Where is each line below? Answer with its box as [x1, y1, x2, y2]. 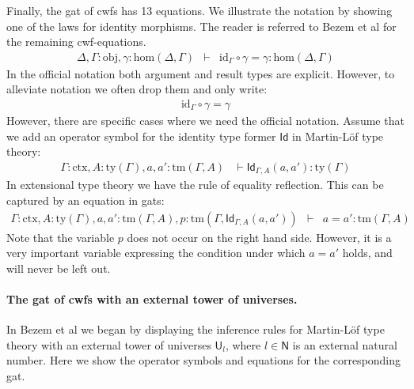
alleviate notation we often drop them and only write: [6, 81, 268, 97]
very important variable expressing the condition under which [6, 244, 306, 261]
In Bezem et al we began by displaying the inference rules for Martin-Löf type [6, 321, 385, 338]
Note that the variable [6, 228, 115, 245]
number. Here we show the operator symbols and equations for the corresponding [6, 352, 401, 368]
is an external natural [292, 336, 397, 353]
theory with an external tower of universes [6, 336, 211, 353]
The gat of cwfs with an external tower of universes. [6, 290, 298, 307]
